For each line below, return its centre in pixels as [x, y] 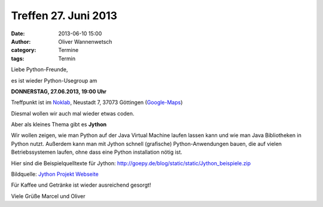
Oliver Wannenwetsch [85, 41]
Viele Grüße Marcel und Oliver [48, 196]
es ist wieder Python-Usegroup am [54, 80]
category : [24, 50]
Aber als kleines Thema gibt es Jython [59, 124]
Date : [18, 34]
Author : [21, 41]
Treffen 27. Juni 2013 [64, 16]
